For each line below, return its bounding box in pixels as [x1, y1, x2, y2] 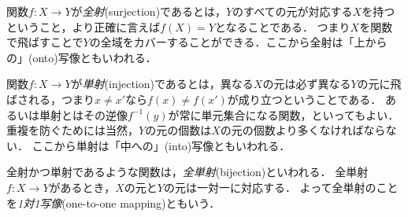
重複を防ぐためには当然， [6, 122, 139, 138]
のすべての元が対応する [232, 3, 353, 19]
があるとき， [49, 178, 116, 195]
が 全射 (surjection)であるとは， [71, 3, 226, 19]
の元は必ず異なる [262, 75, 351, 92]
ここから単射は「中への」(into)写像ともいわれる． [32, 137, 291, 153]
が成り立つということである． [227, 90, 382, 107]
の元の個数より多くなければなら [220, 122, 386, 138]
